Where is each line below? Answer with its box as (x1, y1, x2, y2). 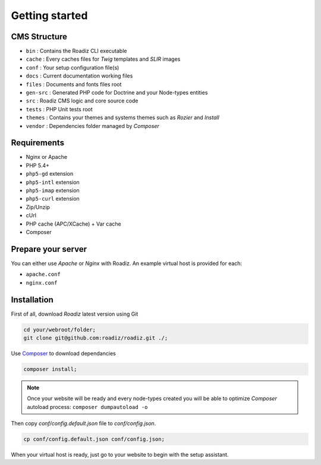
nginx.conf (26, 279, 58, 286)
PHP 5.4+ (26, 161, 50, 169)
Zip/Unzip (26, 203, 51, 211)
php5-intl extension (26, 179, 80, 186)
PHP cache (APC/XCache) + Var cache (26, 220, 121, 227)
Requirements (11, 138, 65, 148)
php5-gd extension (26, 170, 74, 177)
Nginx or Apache (26, 154, 68, 161)
